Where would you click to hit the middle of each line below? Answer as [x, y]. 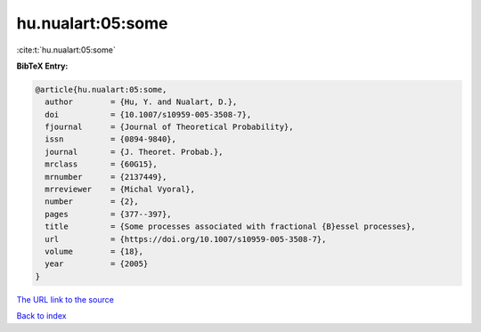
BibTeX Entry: [42, 66]
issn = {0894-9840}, [111, 139]
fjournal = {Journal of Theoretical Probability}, [169, 127]
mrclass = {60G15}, [101, 164]
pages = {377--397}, [109, 214]
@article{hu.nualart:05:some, [101, 89]
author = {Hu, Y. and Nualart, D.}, [141, 102]
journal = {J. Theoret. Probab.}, [134, 152]
